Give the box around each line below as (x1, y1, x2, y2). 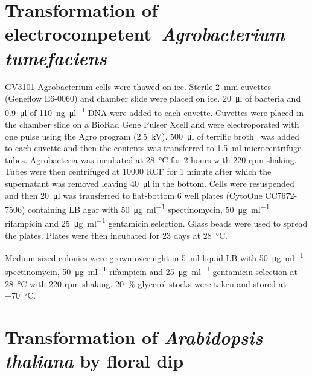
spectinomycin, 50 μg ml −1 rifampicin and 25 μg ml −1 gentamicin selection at (5, 264, 298, 278)
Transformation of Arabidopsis (5, 325, 263, 350)
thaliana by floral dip (5, 348, 184, 374)
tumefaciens (5, 45, 107, 70)
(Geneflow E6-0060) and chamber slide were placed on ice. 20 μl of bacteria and (5, 92, 301, 105)
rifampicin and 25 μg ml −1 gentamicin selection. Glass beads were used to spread (5, 215, 308, 229)
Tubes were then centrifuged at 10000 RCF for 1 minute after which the (5, 165, 272, 178)
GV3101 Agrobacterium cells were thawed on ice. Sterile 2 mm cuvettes (5, 80, 271, 92)
